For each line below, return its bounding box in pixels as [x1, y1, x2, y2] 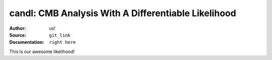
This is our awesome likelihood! [9, 48, 75, 54]
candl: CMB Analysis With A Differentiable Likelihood [9, 8, 236, 19]
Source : [9, 32, 27, 38]
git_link [49, 32, 71, 38]
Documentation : [9, 39, 44, 45]
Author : [9, 25, 26, 31]
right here [49, 39, 76, 45]
